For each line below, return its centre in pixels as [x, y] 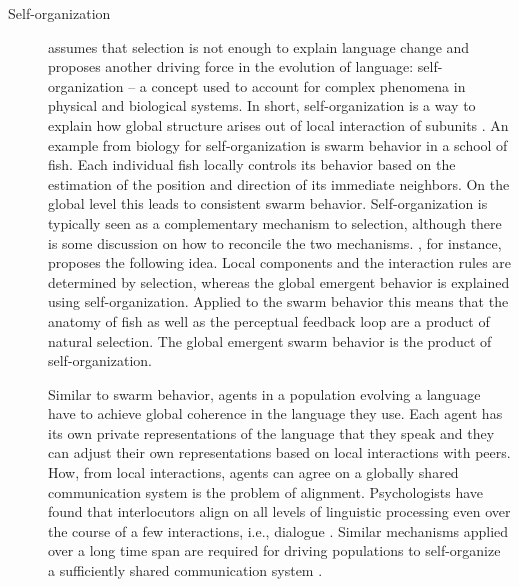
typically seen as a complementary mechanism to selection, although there [275, 222]
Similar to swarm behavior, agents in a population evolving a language [264, 393]
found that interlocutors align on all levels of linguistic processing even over [279, 511]
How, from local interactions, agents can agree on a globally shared [253, 472]
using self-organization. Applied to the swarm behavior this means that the [278, 301]
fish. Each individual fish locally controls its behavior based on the [252, 164]
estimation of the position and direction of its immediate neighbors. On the [279, 183]
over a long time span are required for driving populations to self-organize [274, 550]
